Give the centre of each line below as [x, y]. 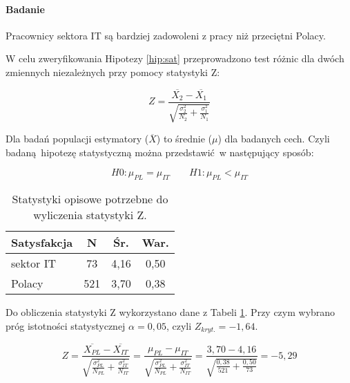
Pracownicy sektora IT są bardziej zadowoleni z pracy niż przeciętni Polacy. [166, 35]
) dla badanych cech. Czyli [274, 139]
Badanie [25, 9]
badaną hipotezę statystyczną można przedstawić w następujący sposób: [160, 152]
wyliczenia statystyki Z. [90, 215]
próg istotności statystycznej [66, 325]
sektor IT [34, 263]
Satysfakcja [42, 243]
